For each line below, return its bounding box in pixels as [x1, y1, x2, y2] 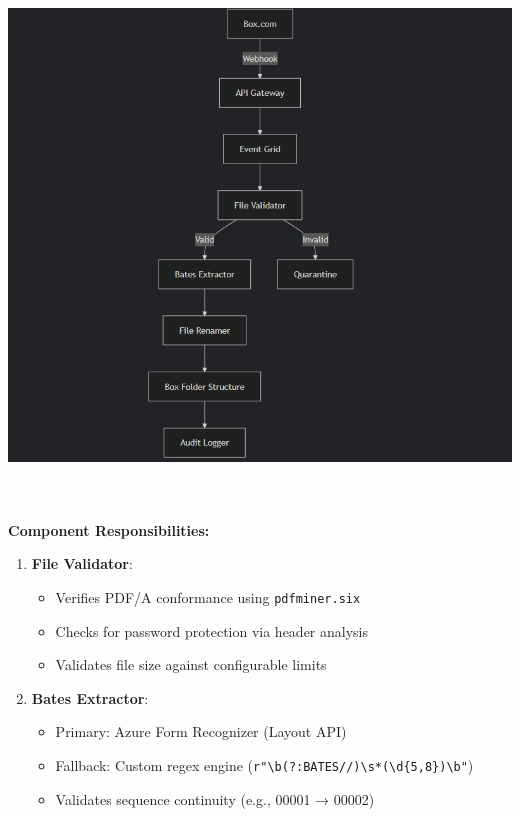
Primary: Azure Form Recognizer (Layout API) [55, 721, 347, 742]
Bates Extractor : [31, 687, 149, 708]
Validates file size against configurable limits [55, 654, 327, 675]
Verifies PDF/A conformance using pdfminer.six [55, 586, 361, 607]
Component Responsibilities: [8, 519, 210, 540]
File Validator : [31, 553, 133, 574]
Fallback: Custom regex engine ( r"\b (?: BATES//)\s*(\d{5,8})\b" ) [55, 754, 474, 775]
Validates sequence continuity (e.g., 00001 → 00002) [55, 788, 375, 809]
